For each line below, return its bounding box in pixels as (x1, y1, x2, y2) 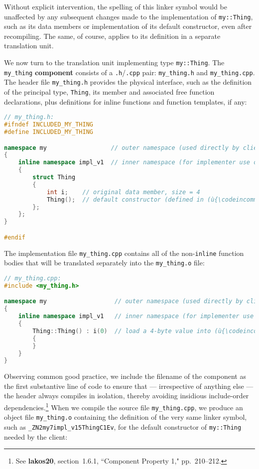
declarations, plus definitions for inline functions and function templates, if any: (4, 96, 247, 107)
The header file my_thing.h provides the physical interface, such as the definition (4, 77, 252, 87)
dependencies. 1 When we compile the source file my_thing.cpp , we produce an (4, 401, 243, 412)
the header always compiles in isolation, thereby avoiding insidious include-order (4, 390, 249, 401)
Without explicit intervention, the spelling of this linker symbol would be (4, 1, 227, 11)
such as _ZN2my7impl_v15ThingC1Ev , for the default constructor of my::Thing (4, 422, 242, 432)
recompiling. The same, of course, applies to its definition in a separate (4, 30, 221, 41)
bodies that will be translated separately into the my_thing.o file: (4, 257, 205, 268)
